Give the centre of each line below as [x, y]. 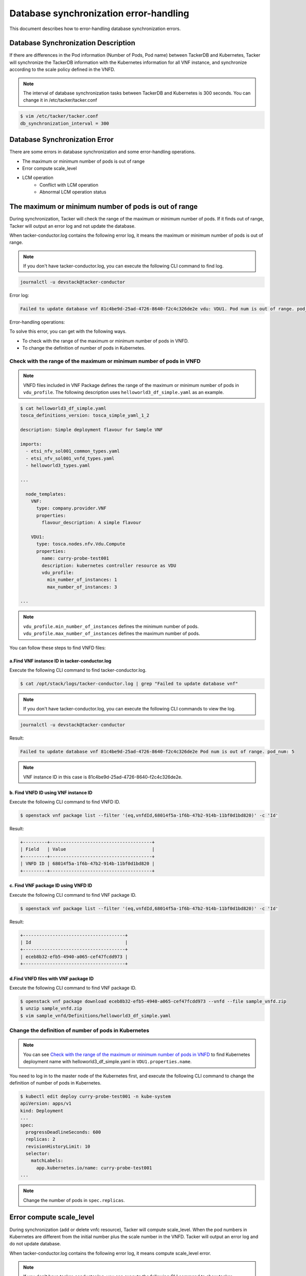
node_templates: [46, 494]
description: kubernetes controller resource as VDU [109, 566]
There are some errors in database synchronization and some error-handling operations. [103, 152]
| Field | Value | [87, 849]
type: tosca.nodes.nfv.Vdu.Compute [81, 544]
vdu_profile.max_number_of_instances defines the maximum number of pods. [112, 633]
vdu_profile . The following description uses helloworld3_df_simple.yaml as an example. [124, 392]
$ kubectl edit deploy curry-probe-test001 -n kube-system [95, 1096]
